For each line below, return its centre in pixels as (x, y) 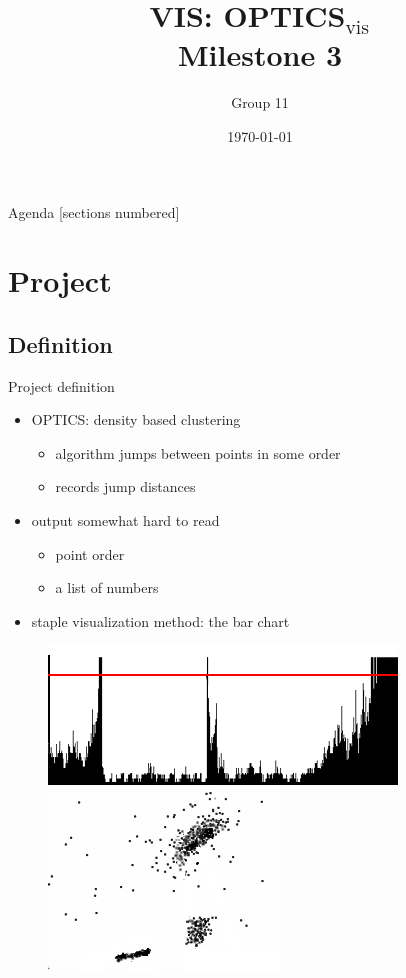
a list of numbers (107, 587)
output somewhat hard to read (125, 520)
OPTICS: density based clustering (136, 419)
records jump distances (125, 486)
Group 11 (260, 102)
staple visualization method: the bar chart (160, 620)
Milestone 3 (260, 54)
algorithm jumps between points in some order (198, 452)
